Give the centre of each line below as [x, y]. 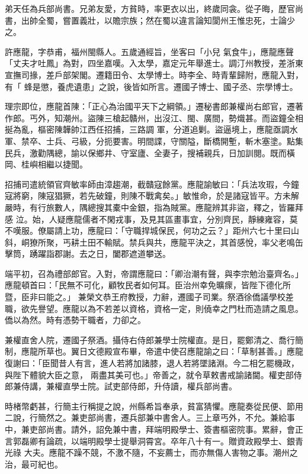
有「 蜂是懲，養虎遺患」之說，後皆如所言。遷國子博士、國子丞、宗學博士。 [151, 86]
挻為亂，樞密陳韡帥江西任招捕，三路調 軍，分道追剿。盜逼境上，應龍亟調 [147, 129]
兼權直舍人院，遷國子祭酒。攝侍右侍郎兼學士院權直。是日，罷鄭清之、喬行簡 [154, 339]
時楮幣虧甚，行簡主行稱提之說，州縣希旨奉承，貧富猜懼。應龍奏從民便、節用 [154, 406]
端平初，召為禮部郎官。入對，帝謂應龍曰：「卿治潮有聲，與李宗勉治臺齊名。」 [154, 273]
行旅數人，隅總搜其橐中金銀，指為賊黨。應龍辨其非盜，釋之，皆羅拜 [170, 207]
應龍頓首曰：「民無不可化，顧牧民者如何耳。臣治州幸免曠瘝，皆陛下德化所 [148, 285]
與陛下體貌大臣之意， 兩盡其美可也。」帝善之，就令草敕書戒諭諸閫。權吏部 [149, 374]
